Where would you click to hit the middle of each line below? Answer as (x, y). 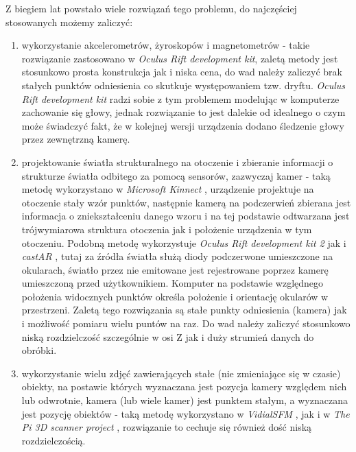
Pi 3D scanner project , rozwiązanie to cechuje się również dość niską (167, 427)
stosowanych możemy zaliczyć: (69, 22)
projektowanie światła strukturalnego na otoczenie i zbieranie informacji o (177, 162)
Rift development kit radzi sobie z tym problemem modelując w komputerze (180, 98)
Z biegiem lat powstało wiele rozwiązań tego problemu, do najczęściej (151, 8)
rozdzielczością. (54, 440)
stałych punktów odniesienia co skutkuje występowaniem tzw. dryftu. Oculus (183, 85)
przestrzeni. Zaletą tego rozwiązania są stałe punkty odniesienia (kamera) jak (184, 310)
